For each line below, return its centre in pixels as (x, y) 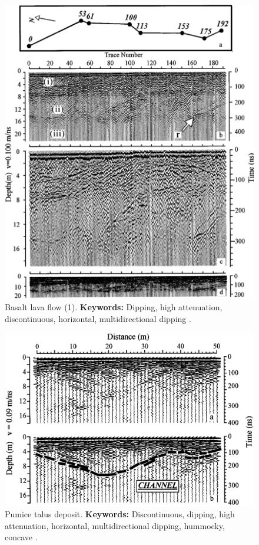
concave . (21, 537)
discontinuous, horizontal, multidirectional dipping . (98, 318)
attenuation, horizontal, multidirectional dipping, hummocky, (115, 525)
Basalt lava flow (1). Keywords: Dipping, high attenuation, (114, 307)
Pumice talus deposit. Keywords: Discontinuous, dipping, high (120, 514)
